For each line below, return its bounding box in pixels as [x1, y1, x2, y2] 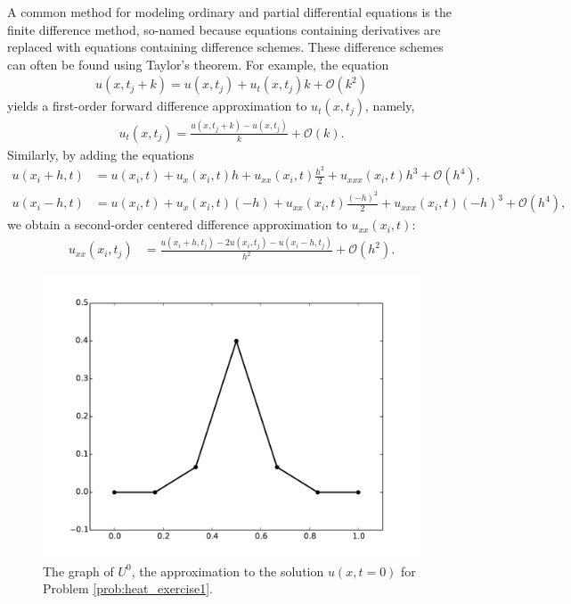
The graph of [43, 561, 114, 580]
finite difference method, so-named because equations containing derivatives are [7, 20, 441, 38]
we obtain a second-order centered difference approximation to [7, 215, 347, 234]
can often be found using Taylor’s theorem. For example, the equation [7, 54, 389, 73]
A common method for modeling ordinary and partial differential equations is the [7, 3, 452, 21]
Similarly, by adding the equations [7, 145, 194, 163]
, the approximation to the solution [131, 561, 324, 580]
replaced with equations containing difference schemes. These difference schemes [7, 37, 444, 56]
